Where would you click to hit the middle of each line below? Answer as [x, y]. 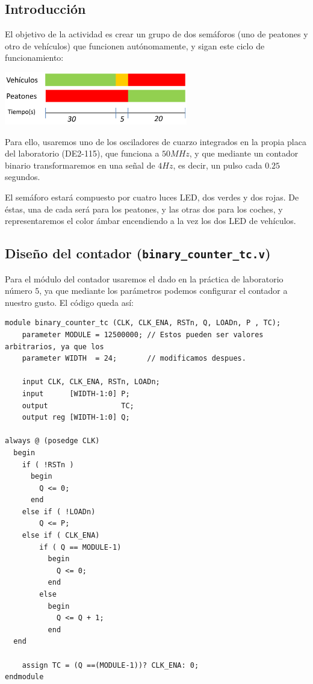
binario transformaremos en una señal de [80, 165]
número [19, 291]
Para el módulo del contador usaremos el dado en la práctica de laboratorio [144, 278]
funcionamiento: [34, 58]
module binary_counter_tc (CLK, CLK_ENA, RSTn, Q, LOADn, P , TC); [143, 323]
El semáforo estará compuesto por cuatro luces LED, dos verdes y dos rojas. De [152, 197]
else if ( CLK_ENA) [61, 536]
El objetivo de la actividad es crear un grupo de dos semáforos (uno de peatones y [156, 34]
